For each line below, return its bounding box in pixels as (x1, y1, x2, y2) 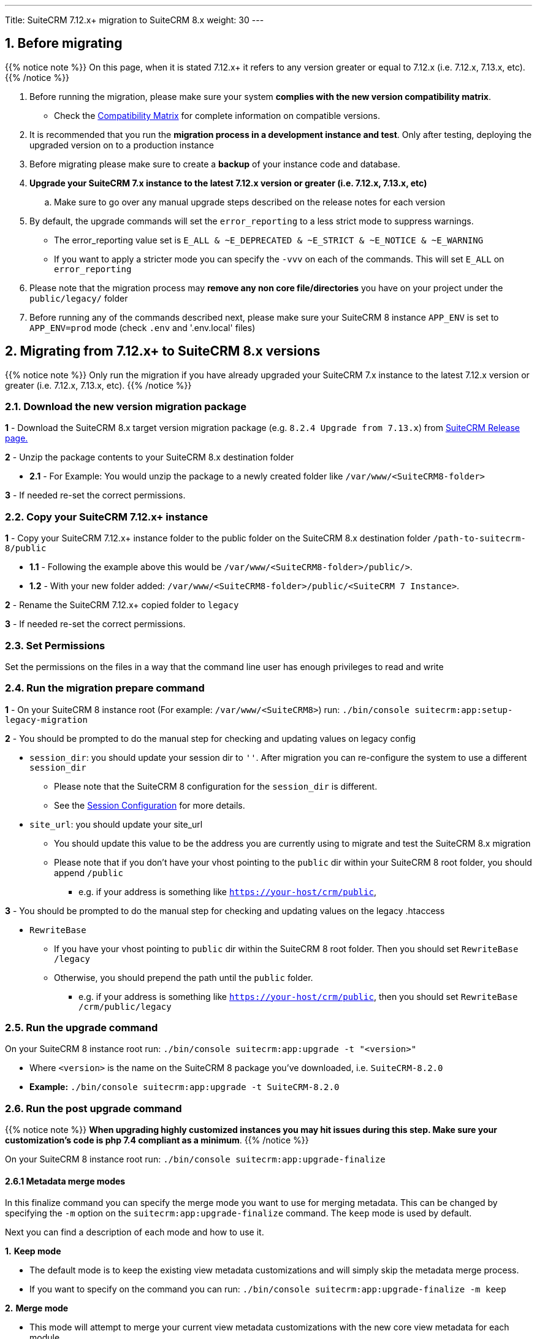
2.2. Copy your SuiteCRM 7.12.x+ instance (5, 510, 208, 523)
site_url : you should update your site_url (29, 818, 203, 830)
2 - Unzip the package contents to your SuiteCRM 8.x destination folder (5, 452, 294, 463)
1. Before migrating (5, 36, 123, 51)
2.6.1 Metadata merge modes (5, 1175, 126, 1186)
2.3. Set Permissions (5, 639, 105, 652)
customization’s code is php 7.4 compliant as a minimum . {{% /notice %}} (5, 1135, 309, 1146)
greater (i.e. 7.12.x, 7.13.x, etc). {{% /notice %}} (5, 380, 192, 391)
